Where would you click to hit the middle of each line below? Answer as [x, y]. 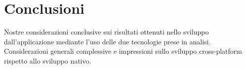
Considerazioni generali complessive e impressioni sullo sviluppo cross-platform [123, 51]
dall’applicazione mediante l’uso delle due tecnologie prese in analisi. [107, 41]
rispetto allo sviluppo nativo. [48, 60]
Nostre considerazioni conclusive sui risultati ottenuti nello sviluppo [106, 32]
